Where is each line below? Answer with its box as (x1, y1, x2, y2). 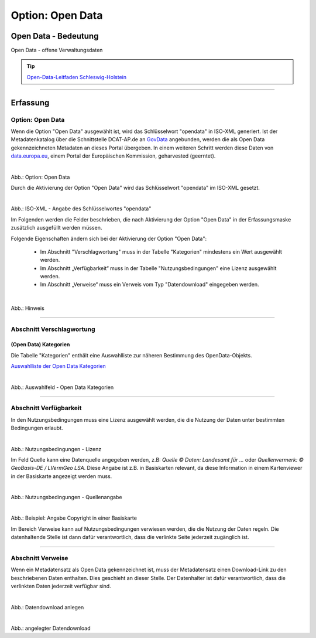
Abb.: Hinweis (11, 305, 45, 312)
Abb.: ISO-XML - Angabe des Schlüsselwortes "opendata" (11, 205, 152, 212)
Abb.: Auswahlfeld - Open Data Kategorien (11, 384, 114, 391)
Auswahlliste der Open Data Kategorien (11, 363, 107, 370)
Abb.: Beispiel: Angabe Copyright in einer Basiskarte (11, 514, 138, 521)
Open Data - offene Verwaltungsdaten (11, 47, 103, 54)
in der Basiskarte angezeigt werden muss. (11, 472, 112, 480)
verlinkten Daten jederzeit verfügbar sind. (11, 583, 111, 590)
